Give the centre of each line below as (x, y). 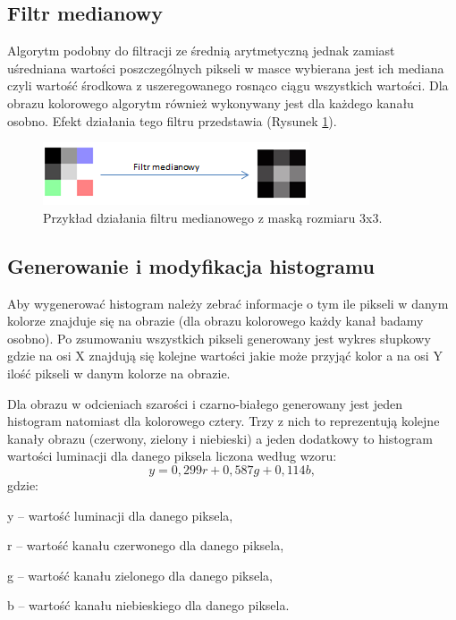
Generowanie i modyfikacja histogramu (191, 265)
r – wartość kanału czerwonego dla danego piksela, (146, 545)
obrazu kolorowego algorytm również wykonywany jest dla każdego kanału (211, 102)
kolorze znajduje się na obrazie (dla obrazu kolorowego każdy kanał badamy (215, 321)
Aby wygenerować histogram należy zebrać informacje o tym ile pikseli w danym (228, 303)
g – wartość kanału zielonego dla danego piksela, (140, 575)
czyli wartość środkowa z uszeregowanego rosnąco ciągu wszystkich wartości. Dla (228, 85)
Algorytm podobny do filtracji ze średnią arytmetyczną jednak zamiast (201, 51)
